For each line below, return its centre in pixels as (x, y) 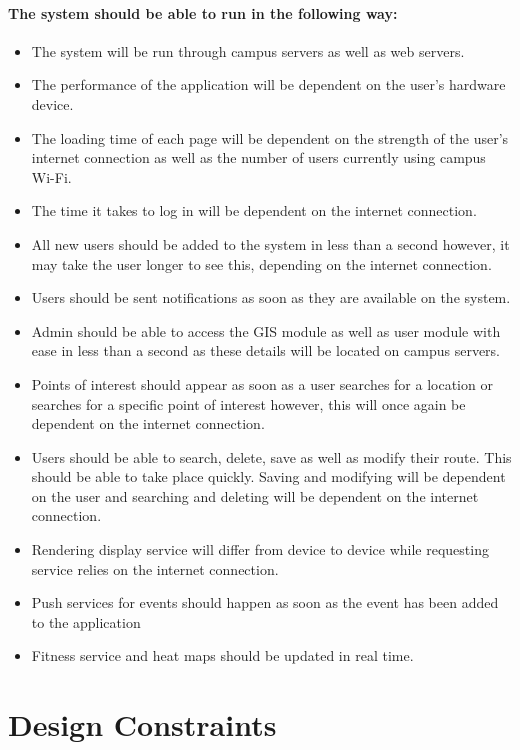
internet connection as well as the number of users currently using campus (258, 157)
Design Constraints (142, 724)
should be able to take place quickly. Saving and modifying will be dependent (268, 476)
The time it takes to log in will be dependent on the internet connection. (254, 210)
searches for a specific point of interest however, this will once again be (248, 403)
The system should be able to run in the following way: (203, 12)
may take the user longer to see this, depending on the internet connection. (261, 263)
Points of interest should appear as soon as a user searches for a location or (262, 383)
